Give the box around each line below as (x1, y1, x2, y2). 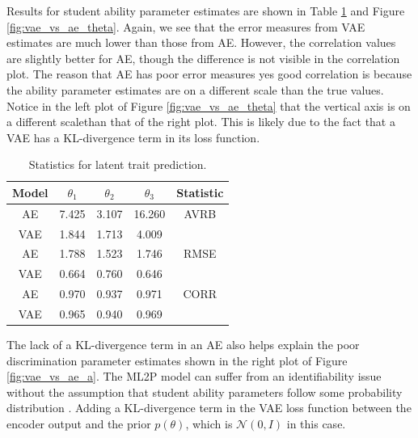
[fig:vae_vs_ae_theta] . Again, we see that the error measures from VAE (6, 18, 365, 35)
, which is (185, 415, 233, 432)
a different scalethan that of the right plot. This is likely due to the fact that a (6, 113, 395, 130)
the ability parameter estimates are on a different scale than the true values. (6, 81, 384, 98)
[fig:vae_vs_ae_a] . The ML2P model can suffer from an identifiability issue (6, 368, 382, 385)
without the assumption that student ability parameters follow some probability (6, 383, 403, 400)
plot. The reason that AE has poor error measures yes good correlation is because (6, 65, 412, 82)
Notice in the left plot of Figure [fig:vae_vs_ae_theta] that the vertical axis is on (6, 97, 411, 114)
